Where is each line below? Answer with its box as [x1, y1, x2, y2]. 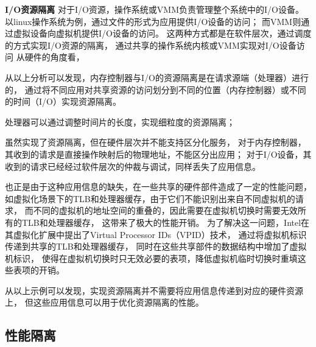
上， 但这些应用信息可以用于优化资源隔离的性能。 [5, 296, 204, 309]
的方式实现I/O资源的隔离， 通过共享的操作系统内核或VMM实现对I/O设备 [5, 38, 297, 51]
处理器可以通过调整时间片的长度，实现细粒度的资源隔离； [5, 115, 235, 128]
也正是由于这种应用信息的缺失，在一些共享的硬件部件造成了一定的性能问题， [5, 180, 312, 193]
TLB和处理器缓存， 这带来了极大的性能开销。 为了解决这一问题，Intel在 [21, 216, 310, 228]
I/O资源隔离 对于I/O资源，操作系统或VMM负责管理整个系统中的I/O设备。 [5, 3, 304, 15]
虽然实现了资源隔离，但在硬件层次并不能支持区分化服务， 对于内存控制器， [5, 136, 306, 149]
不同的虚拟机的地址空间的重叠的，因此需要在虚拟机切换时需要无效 [33, 204, 298, 217]
